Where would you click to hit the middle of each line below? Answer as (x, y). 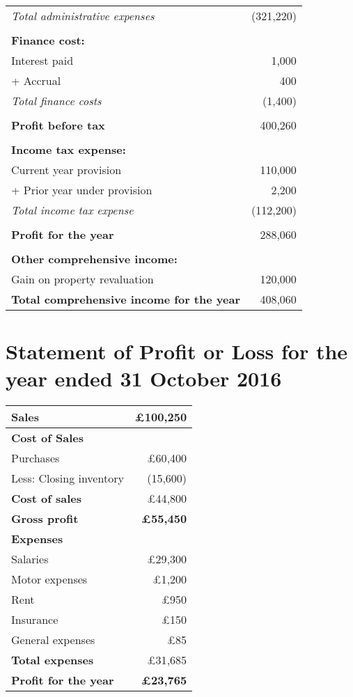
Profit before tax (58, 125)
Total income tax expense (72, 210)
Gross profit (45, 519)
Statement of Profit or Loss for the (177, 351)
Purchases (36, 458)
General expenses (53, 640)
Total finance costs (56, 101)
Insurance (35, 620)
